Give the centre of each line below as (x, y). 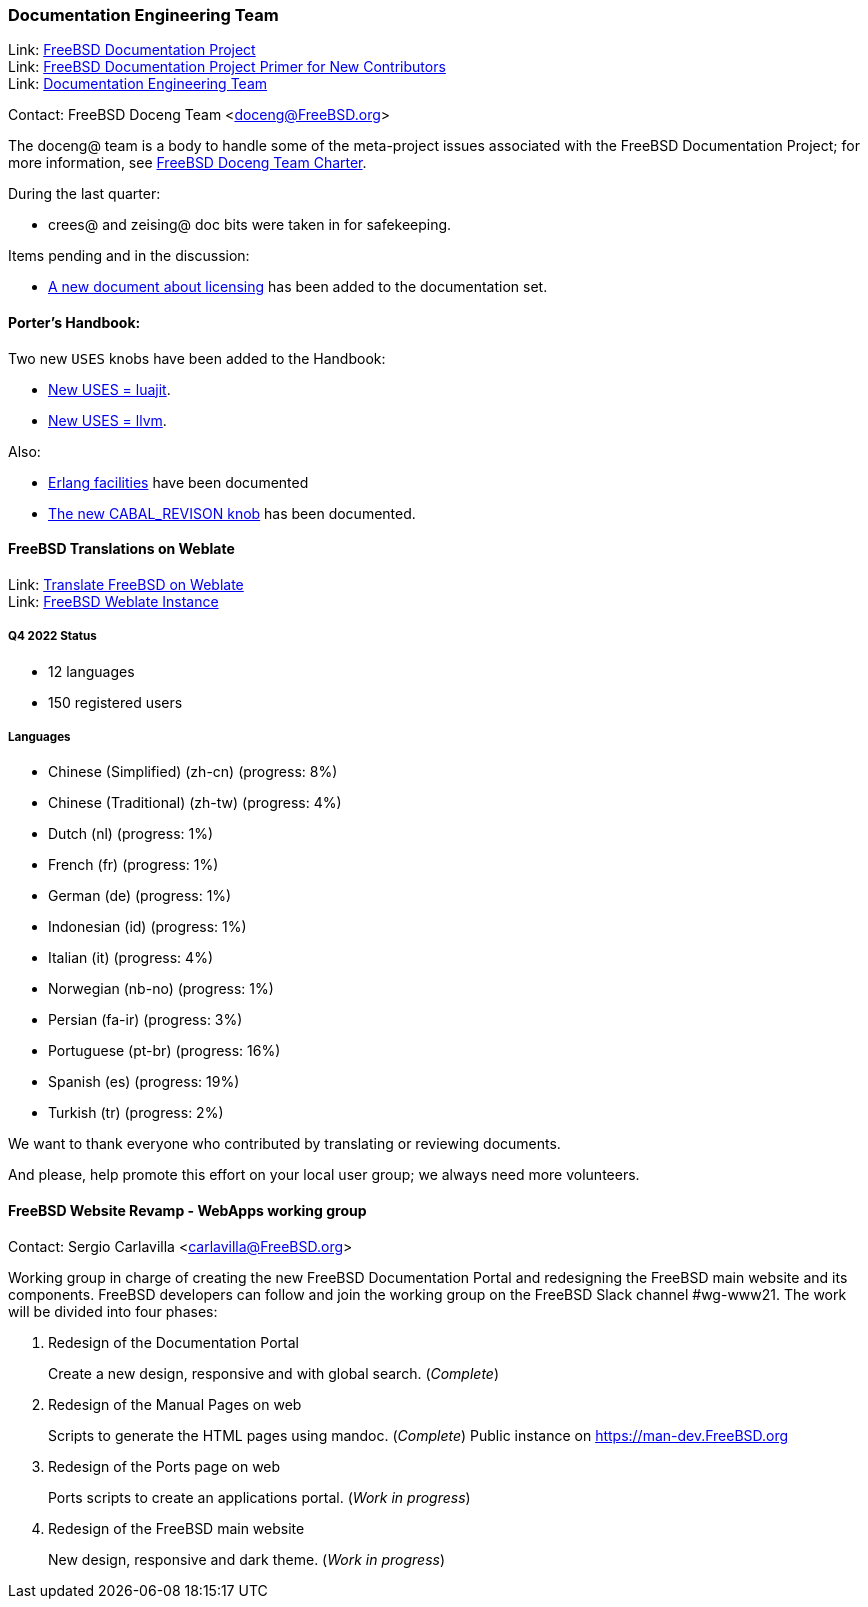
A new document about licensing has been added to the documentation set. (298, 287)
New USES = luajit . (109, 389)
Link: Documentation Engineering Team (138, 84)
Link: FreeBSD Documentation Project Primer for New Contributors (227, 67)
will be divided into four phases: (113, 1311)
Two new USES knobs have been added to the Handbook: (197, 358)
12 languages (91, 671)
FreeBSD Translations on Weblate (121, 549)
